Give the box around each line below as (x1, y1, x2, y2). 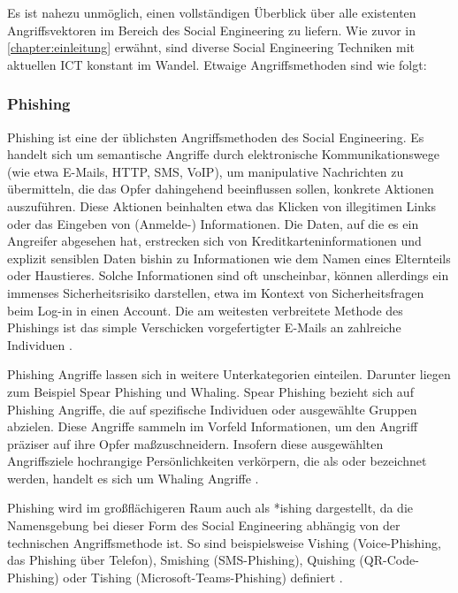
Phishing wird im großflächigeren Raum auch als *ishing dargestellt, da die (7, 498, 413, 517)
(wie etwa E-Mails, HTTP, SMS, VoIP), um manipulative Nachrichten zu (7, 162, 404, 180)
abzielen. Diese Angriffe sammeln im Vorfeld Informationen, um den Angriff (7, 417, 418, 436)
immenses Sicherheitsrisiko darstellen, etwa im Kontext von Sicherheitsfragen (7, 283, 424, 301)
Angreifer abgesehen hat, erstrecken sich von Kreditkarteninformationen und (7, 232, 422, 250)
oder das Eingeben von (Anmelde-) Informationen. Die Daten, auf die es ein (7, 214, 419, 232)
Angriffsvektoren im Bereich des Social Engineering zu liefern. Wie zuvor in (7, 20, 416, 39)
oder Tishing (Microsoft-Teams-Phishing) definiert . (63, 567, 343, 586)
